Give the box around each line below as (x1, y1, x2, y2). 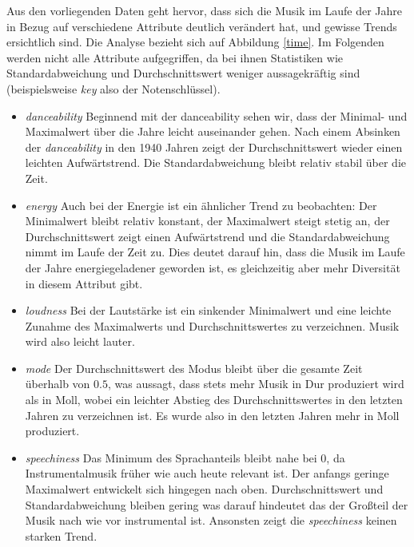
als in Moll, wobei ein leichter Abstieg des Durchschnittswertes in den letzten (25, 391, 403, 408)
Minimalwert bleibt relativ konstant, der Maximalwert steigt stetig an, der (25, 212, 390, 229)
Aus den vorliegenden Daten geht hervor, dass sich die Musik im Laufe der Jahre (6, 2, 403, 18)
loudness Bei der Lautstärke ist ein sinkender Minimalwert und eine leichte (25, 302, 392, 319)
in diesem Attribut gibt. (25, 275, 143, 291)
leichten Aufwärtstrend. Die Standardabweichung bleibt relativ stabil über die (25, 154, 407, 171)
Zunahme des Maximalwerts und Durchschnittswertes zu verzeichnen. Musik (25, 317, 400, 334)
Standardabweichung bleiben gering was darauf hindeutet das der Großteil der (25, 496, 408, 513)
